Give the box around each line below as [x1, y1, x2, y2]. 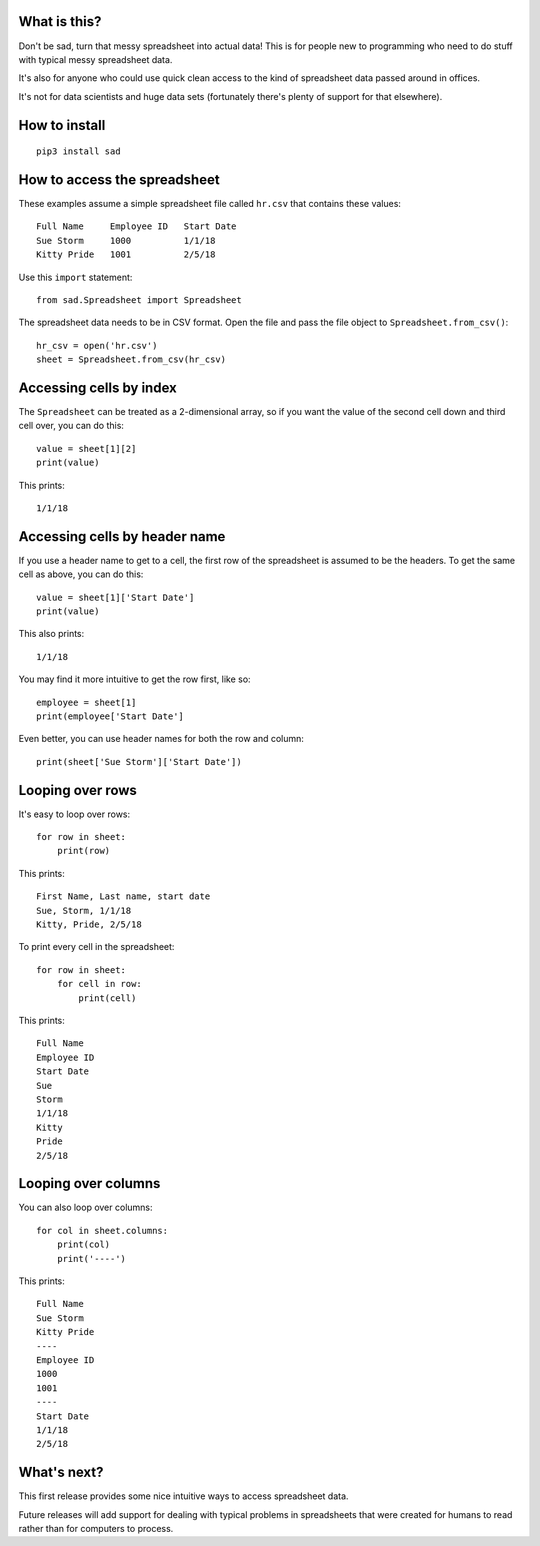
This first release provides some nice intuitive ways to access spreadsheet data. [18, 1490, 349, 1502]
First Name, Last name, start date [36, 891, 211, 902]
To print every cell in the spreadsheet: [18, 941, 175, 953]
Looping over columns [18, 1175, 161, 1192]
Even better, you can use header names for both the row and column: [18, 733, 305, 745]
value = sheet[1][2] [36, 443, 137, 454]
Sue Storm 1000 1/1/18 [36, 235, 216, 246]
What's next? [18, 1464, 104, 1481]
